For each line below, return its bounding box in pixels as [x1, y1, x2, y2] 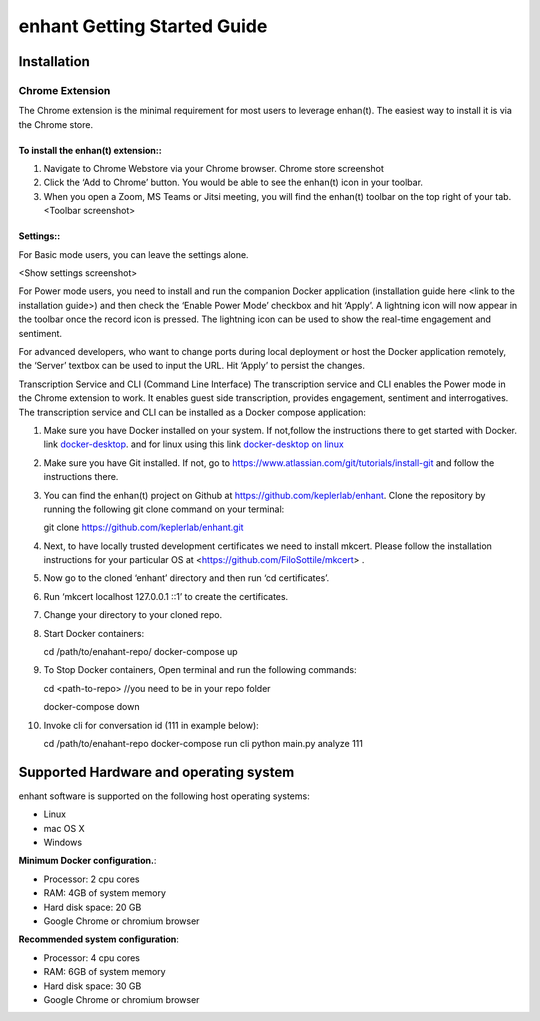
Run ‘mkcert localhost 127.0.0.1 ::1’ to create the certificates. [43, 590, 289, 602]
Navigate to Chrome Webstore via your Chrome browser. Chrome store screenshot [43, 163, 385, 175]
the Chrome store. [18, 118, 94, 130]
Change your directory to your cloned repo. [43, 609, 223, 621]
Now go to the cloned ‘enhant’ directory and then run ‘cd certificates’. [43, 572, 330, 584]
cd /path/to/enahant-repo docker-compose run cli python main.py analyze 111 [43, 737, 364, 749]
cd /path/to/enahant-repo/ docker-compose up [43, 646, 239, 658]
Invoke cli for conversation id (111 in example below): [43, 719, 259, 731]
